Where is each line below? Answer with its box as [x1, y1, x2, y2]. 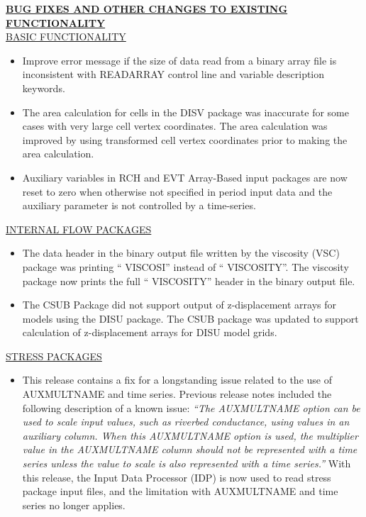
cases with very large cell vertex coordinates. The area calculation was [22, 118, 328, 133]
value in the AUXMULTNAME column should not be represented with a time [22, 442, 357, 457]
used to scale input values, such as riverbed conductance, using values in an [22, 414, 350, 429]
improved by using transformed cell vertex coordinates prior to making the [22, 132, 348, 147]
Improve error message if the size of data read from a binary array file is [22, 52, 337, 67]
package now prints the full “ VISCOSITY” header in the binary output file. [22, 273, 355, 288]
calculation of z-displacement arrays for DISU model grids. [22, 325, 277, 340]
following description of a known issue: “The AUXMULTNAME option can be [22, 400, 360, 415]
